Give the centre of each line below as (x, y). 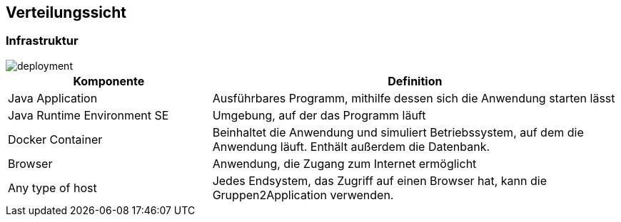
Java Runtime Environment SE (89, 115)
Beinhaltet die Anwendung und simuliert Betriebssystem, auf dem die (398, 132)
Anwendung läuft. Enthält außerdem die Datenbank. (351, 146)
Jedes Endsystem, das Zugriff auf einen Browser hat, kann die (379, 180)
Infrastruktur (42, 41)
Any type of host (52, 187)
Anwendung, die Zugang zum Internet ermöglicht (344, 163)
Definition (415, 81)
